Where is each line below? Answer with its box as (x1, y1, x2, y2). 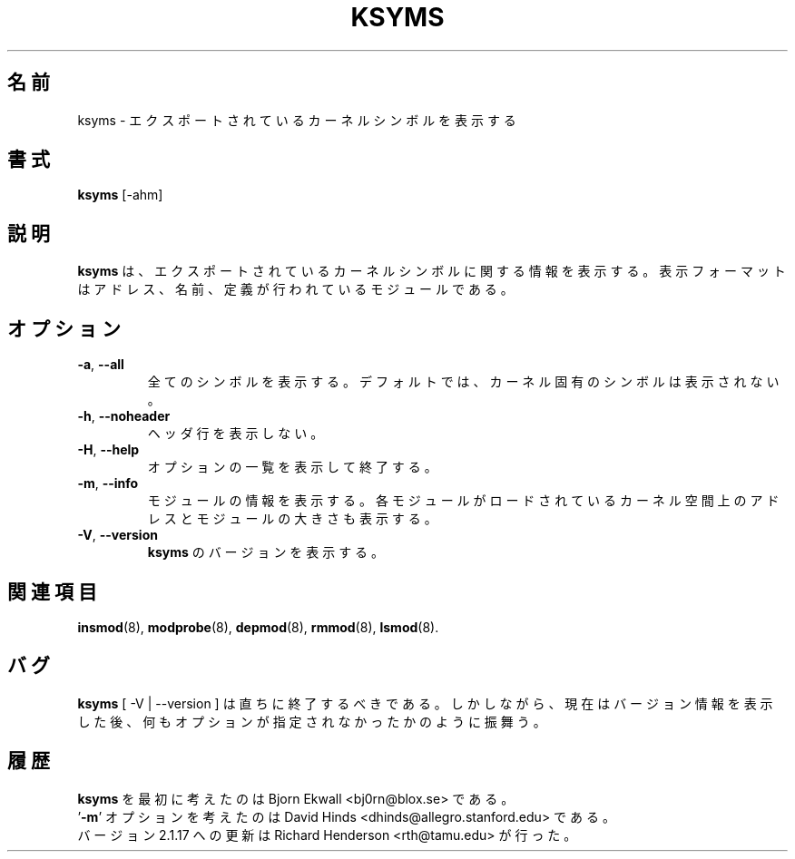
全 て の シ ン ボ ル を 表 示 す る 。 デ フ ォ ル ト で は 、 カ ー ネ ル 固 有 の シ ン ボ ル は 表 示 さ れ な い (147, 374, 780, 390)
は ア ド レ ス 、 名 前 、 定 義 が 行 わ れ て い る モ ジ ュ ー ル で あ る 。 (77, 281, 514, 298)
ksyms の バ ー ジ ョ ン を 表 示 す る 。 (147, 544, 385, 561)
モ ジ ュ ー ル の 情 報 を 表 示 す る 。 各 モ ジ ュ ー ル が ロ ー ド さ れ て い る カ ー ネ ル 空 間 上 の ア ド (147, 493, 780, 509)
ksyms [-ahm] (77, 187, 163, 203)
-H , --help (77, 442, 140, 458)
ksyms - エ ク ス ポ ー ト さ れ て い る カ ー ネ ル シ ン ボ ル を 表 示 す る (77, 112, 516, 128)
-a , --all (77, 356, 124, 373)
